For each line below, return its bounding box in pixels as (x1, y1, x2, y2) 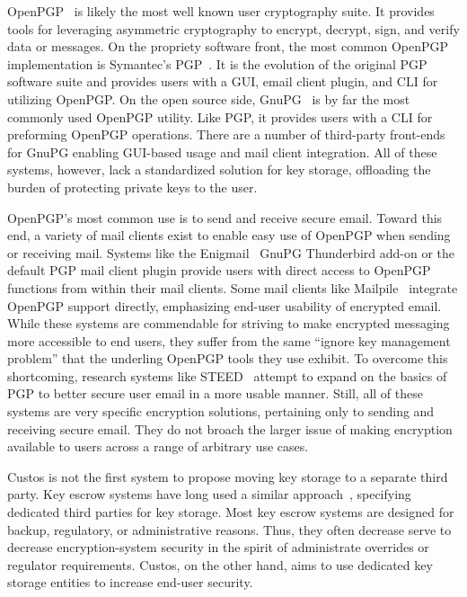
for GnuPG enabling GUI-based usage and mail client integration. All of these (7, 142, 437, 161)
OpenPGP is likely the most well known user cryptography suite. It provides (7, 2, 435, 20)
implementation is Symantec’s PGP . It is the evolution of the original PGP (7, 54, 427, 73)
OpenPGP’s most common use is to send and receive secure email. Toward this (7, 208, 443, 227)
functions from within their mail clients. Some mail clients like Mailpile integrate (7, 278, 458, 297)
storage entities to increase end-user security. (7, 573, 253, 592)
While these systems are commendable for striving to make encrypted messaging (7, 314, 450, 333)
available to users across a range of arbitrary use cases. (7, 437, 309, 456)
